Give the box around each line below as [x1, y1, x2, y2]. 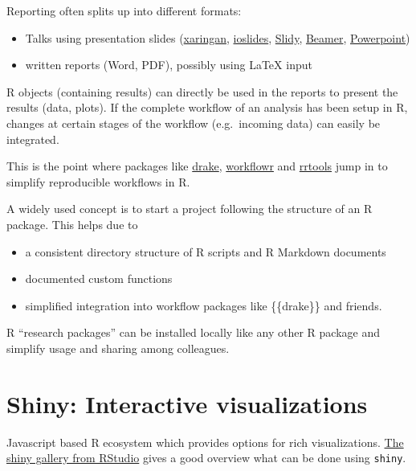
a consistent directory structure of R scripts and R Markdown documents [25, 243, 386, 260]
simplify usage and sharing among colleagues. [6, 339, 230, 356]
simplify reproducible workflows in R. [6, 173, 190, 190]
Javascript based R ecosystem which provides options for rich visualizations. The [6, 433, 404, 450]
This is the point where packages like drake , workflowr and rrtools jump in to [6, 158, 388, 174]
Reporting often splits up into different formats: [6, 2, 242, 18]
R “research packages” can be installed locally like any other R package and [6, 324, 381, 341]
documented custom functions [25, 270, 173, 287]
